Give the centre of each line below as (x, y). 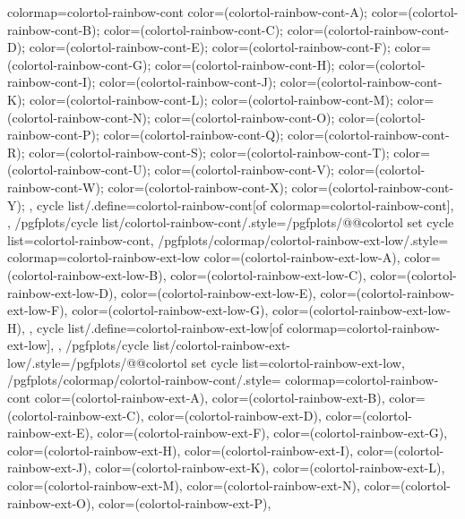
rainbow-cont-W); (56, 187)
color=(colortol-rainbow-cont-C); (193, 29)
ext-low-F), (38, 310)
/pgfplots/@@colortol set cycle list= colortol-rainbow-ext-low (236, 362)
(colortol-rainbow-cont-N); (79, 117)
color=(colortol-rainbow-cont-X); (198, 187)
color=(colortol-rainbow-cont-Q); (194, 135)
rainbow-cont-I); (52, 82)
